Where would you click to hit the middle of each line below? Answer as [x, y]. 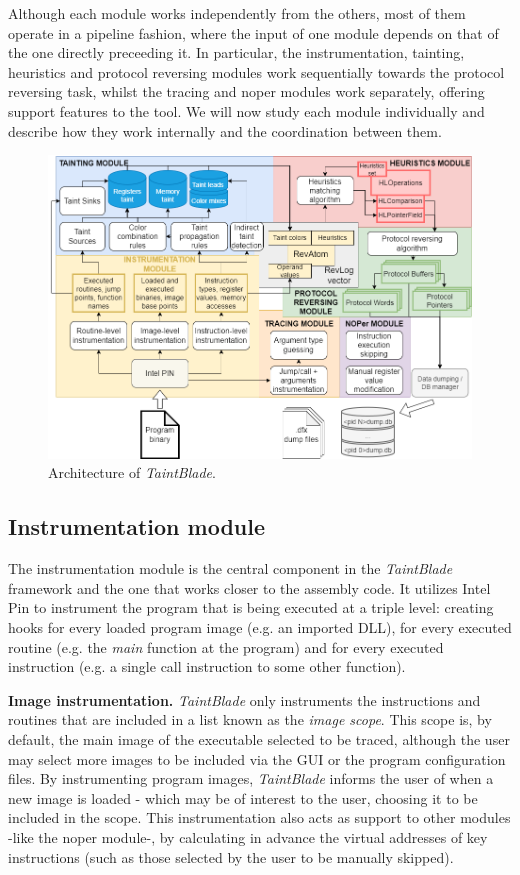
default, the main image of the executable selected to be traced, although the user [259, 739]
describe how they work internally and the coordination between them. [225, 130]
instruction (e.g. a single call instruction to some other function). [207, 666]
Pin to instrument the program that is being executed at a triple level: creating [251, 607]
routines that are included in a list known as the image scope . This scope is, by [250, 719]
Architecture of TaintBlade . [132, 472]
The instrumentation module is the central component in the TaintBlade [230, 568]
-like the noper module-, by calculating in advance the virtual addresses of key [248, 836]
